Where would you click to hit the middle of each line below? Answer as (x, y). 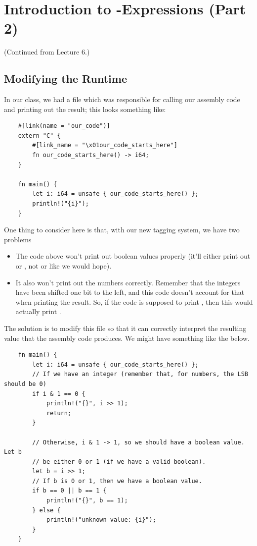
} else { (46, 510)
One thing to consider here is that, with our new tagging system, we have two (122, 230)
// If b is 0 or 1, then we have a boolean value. (117, 481)
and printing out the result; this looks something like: (85, 109)
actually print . (38, 311)
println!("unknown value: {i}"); (101, 520)
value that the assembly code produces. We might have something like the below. (127, 338)
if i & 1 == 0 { (59, 394)
